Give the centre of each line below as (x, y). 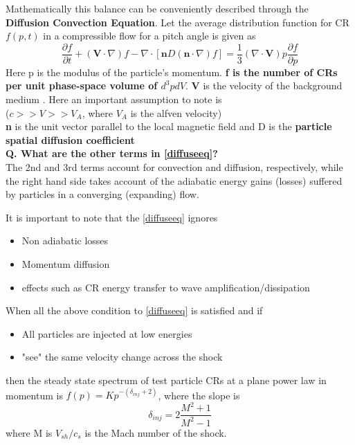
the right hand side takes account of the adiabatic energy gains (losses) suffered (174, 180)
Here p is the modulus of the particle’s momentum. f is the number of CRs (172, 72)
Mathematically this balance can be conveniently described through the (157, 8)
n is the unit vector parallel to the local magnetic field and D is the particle (169, 126)
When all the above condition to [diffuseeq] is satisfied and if (134, 310)
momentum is (34, 395)
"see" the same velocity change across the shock (122, 357)
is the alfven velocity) (176, 112)
